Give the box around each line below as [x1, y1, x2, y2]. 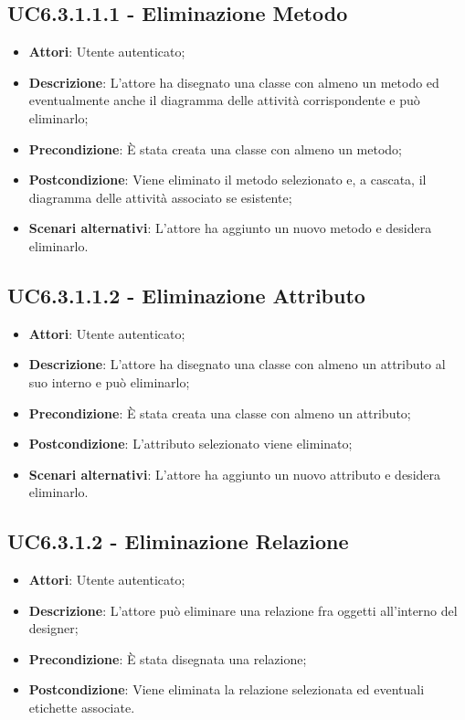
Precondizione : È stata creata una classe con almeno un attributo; [28, 403, 411, 422]
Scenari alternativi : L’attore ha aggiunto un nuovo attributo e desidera [28, 464, 441, 483]
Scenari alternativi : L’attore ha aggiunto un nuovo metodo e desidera [28, 218, 432, 238]
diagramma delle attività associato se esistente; [28, 187, 292, 206]
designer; [28, 619, 79, 638]
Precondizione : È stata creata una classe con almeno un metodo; [28, 139, 402, 158]
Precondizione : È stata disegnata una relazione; [28, 649, 307, 668]
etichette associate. [28, 698, 135, 717]
